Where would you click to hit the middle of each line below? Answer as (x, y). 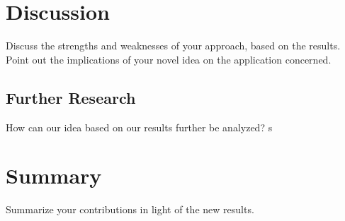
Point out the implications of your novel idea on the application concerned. (169, 59)
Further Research (71, 97)
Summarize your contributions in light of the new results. (130, 209)
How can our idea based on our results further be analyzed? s (139, 127)
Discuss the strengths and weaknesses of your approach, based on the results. (173, 46)
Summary (54, 175)
